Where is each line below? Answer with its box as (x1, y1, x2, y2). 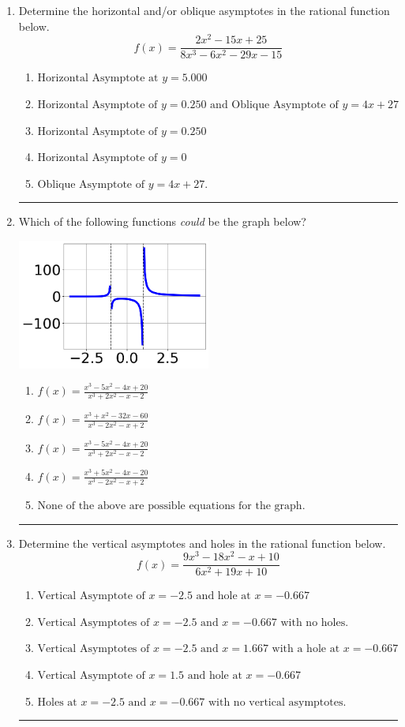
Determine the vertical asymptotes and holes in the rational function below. (18, 534, 386, 551)
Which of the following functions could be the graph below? (18, 213, 306, 230)
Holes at (37, 696, 77, 708)
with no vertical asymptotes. (208, 696, 347, 708)
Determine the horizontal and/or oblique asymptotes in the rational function (18, 2, 390, 18)
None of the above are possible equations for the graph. (37, 500, 306, 512)
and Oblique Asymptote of (210, 99, 339, 111)
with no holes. (280, 616, 349, 628)
